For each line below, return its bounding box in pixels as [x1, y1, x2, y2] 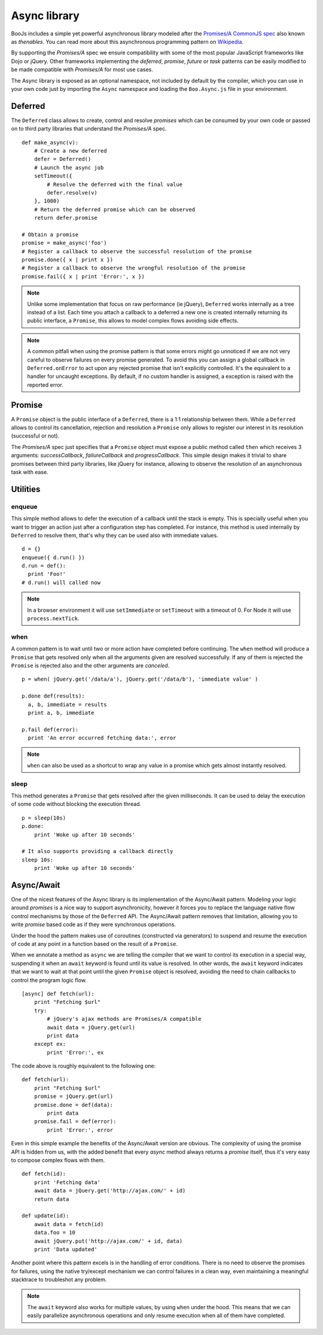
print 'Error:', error [47, 1126, 114, 1133]
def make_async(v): [22, 139, 79, 146]
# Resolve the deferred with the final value [47, 181, 182, 188]
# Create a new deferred [33, 147, 107, 154]
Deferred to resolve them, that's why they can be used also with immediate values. [11, 532, 218, 539]
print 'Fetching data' [33, 1179, 101, 1185]
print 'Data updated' [33, 1246, 98, 1252]
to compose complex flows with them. [11, 1156, 105, 1164]
